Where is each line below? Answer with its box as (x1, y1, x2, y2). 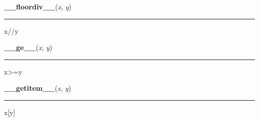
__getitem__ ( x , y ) (4, 83, 71, 93)
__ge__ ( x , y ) (4, 42, 52, 53)
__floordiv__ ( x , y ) (4, 1, 72, 11)
